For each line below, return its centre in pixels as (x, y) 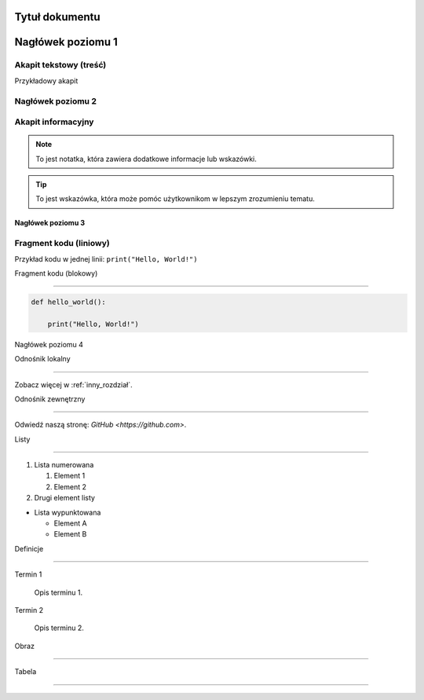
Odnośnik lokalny (42, 359)
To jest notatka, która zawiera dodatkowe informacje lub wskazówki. (146, 159)
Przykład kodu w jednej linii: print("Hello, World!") (106, 258)
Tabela (26, 672)
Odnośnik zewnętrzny (50, 399)
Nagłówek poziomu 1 (66, 42)
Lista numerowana (64, 465)
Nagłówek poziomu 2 (56, 101)
